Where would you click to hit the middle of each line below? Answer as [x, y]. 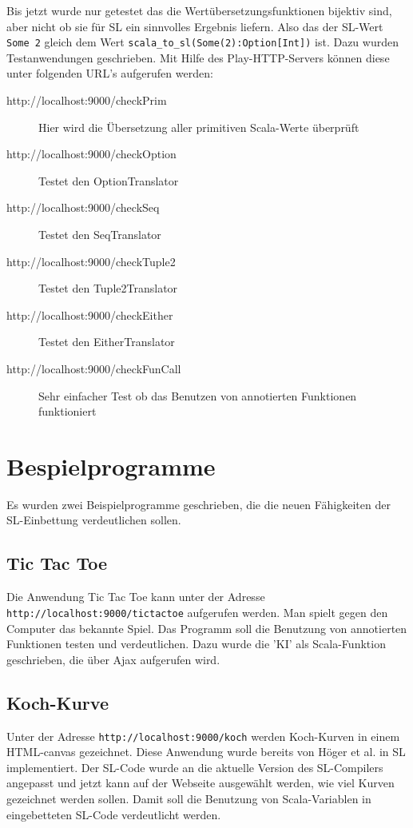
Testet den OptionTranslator [109, 180]
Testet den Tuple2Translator [108, 288]
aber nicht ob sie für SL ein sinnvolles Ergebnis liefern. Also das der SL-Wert [195, 26]
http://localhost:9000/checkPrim [87, 100]
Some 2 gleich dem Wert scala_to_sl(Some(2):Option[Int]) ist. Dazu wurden [203, 42]
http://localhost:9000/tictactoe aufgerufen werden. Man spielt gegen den [197, 612]
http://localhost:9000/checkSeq [83, 207]
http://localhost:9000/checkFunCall [94, 368]
